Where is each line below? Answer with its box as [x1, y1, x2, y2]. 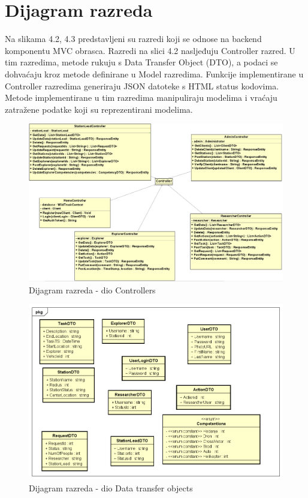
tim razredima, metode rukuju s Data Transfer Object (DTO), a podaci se [5, 56, 278, 68]
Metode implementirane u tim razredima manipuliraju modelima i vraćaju [5, 91, 277, 104]
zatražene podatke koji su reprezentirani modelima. [5, 103, 193, 115]
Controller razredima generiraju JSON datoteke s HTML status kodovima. [5, 79, 279, 92]
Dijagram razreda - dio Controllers [29, 283, 156, 296]
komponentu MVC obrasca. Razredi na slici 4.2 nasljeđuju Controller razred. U [5, 44, 295, 56]
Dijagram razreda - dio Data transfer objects [29, 481, 193, 494]
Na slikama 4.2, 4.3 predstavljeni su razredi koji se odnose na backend [5, 32, 262, 45]
